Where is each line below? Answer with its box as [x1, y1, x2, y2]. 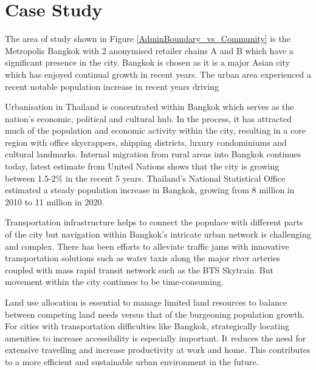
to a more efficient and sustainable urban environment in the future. [5, 355, 259, 368]
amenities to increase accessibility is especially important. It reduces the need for [5, 331, 306, 344]
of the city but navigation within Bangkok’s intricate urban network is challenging [5, 228, 311, 241]
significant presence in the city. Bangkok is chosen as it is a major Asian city [5, 56, 290, 69]
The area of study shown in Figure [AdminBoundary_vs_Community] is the [5, 32, 290, 45]
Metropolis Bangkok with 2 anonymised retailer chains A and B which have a [5, 44, 294, 57]
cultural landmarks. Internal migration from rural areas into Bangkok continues [5, 148, 301, 160]
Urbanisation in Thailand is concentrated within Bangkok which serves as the [5, 100, 294, 113]
